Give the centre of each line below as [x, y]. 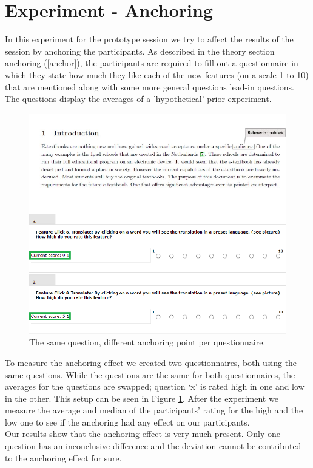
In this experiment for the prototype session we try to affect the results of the [149, 39]
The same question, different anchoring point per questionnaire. [147, 342]
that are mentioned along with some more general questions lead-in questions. [150, 86]
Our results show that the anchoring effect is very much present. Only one [143, 434]
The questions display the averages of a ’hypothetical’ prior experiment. [138, 99]
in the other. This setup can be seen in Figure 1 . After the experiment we [142, 398]
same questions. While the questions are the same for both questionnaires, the [150, 374]
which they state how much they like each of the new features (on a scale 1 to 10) [157, 74]
